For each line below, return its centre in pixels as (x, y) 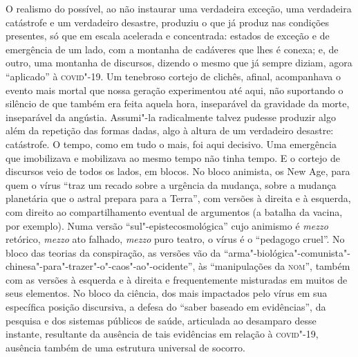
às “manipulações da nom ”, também (274, 266)
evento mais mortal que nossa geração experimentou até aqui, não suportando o (175, 90)
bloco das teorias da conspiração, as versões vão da (113, 252)
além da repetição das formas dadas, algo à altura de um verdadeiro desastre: (170, 130)
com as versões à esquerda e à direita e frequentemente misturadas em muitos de (177, 279)
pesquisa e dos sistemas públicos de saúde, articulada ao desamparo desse (161, 320)
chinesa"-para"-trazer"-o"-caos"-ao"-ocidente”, (101, 266)
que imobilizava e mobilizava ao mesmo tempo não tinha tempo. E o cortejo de (173, 157)
